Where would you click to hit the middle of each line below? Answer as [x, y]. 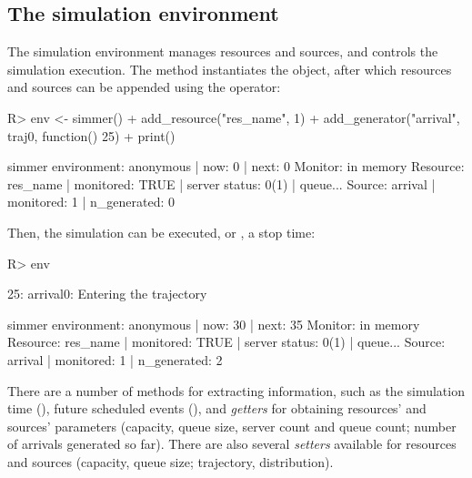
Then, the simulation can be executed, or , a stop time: [161, 232]
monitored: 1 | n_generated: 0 [91, 202]
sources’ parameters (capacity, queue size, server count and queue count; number [232, 426]
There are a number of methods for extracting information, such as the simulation [236, 390]
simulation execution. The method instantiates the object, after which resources [230, 69]
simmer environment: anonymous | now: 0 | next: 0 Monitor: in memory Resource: [236, 166]
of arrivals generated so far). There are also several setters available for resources [232, 444]
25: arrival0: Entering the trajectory [107, 294]
